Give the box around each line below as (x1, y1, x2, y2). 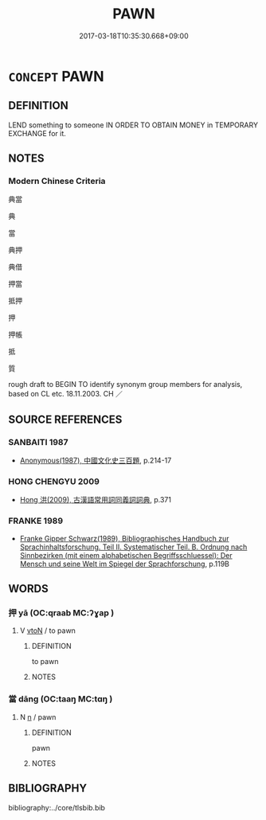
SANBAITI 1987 (8, 436, 69, 447)
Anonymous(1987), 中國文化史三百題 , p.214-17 (19, 455, 172, 466)
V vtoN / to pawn (19, 626, 76, 635)
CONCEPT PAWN (8, 67, 105, 85)
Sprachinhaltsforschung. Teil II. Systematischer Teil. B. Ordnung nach (19, 542, 248, 552)
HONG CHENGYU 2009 (8, 476, 100, 487)
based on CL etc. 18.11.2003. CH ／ (8, 389, 123, 399)
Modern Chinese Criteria (8, 176, 106, 187)
